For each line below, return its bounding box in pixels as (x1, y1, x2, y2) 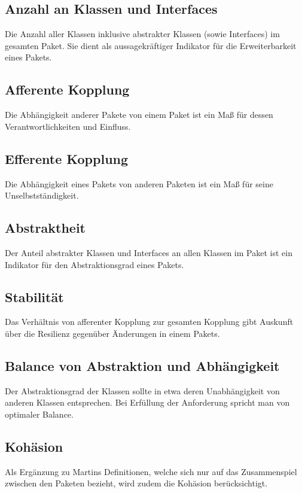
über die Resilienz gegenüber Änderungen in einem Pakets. (5, 327, 220, 339)
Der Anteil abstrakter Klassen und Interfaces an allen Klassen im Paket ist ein (5, 246, 292, 258)
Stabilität (5, 287, 64, 306)
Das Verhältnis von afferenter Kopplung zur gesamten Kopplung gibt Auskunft (5, 315, 294, 328)
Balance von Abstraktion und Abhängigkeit (5, 356, 280, 375)
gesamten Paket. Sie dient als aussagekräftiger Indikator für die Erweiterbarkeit (5, 39, 297, 51)
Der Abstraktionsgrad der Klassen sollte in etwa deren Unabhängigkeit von (5, 384, 280, 397)
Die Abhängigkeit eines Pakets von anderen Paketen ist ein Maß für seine (5, 177, 273, 190)
